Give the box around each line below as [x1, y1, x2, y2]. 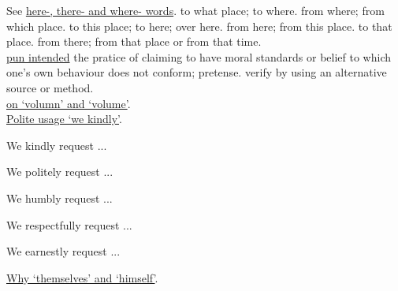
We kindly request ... [6, 136, 107, 153]
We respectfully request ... [6, 216, 132, 233]
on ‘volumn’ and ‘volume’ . [6, 95, 131, 111]
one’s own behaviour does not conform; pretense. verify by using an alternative [6, 64, 387, 80]
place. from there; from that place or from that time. [6, 33, 262, 50]
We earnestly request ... [6, 243, 121, 259]
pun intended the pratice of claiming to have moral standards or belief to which [6, 48, 391, 65]
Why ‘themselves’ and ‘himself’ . [6, 269, 158, 285]
